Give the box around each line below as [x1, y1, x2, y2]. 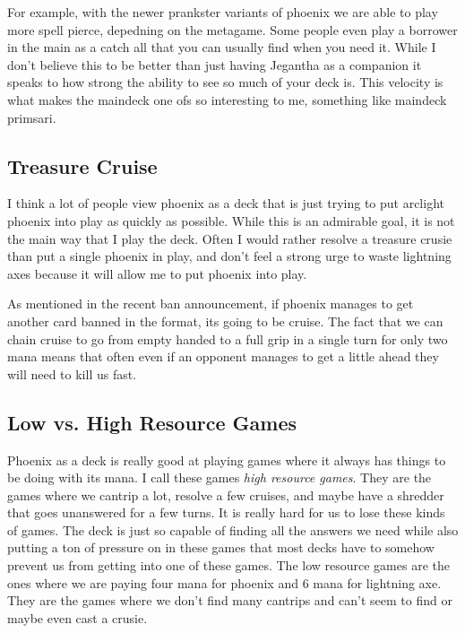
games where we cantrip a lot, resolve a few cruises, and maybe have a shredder [7, 485, 444, 504]
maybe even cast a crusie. [7, 608, 148, 627]
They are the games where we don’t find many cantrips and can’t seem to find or [7, 591, 452, 610]
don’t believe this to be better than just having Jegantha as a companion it [7, 55, 422, 74]
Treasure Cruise [7, 152, 158, 179]
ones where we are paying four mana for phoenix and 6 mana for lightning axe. [7, 573, 442, 592]
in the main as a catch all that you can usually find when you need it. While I [7, 38, 436, 56]
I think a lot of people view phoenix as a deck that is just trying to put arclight [7, 194, 444, 212]
